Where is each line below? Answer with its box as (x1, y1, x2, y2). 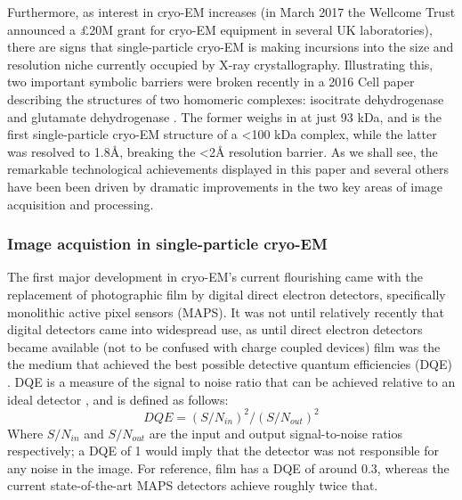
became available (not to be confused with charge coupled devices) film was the (7, 337, 441, 356)
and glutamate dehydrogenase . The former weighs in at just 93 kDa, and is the (7, 107, 442, 126)
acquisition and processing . (7, 194, 154, 213)
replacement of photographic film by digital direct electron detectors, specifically (7, 284, 446, 303)
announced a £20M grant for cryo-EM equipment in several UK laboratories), (7, 20, 433, 38)
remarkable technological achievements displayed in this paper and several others (7, 160, 450, 178)
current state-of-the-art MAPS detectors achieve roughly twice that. (7, 476, 378, 495)
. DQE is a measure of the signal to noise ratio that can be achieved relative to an (7, 372, 456, 390)
